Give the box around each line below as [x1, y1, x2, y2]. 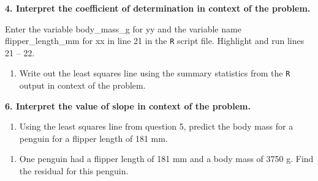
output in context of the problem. [19, 79, 146, 92]
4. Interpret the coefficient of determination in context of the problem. [5, 2, 311, 14]
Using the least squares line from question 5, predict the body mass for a [19, 120, 293, 133]
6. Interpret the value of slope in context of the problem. [5, 99, 251, 112]
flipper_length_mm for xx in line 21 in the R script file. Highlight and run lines [5, 34, 305, 47]
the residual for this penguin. [19, 164, 129, 177]
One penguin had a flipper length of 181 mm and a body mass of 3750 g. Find [19, 152, 314, 165]
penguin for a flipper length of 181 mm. [19, 131, 168, 144]
